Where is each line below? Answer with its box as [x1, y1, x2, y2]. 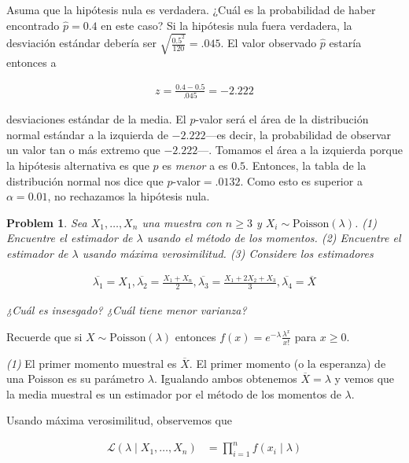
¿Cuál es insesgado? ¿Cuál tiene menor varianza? [6, 302, 247, 318]
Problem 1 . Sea [6, 214, 87, 230]
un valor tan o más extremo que [6, 141, 160, 158]
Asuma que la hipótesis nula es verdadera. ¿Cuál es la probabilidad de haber [6, 2, 376, 17]
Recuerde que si [6, 328, 83, 344]
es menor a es [162, 156, 228, 173]
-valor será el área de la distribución [195, 111, 369, 127]
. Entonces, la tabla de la [245, 156, 367, 173]
